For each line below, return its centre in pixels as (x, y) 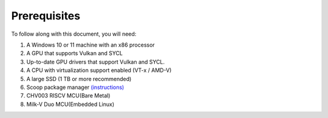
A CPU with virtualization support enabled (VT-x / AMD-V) (99, 70)
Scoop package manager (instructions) (75, 87)
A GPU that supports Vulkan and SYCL (74, 53)
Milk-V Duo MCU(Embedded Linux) (70, 104)
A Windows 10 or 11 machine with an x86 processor (91, 45)
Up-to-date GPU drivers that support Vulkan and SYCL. (96, 62)
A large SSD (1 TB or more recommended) (79, 79)
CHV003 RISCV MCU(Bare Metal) (68, 96)
